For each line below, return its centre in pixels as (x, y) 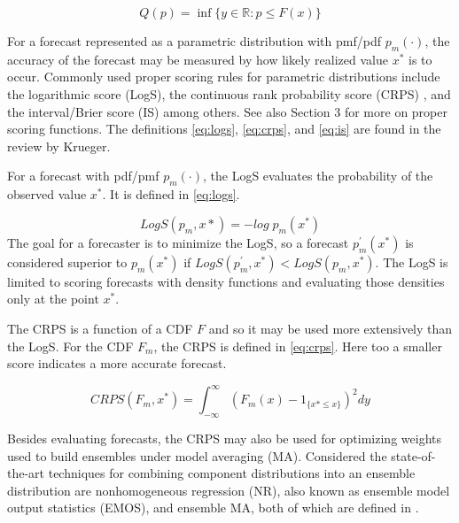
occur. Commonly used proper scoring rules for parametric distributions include (224, 77)
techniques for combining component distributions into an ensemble (232, 473)
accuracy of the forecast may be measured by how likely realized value (198, 59)
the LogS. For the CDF (70, 346)
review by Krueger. (59, 146)
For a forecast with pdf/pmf (83, 176)
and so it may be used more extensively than (331, 328)
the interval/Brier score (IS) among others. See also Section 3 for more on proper (227, 111)
